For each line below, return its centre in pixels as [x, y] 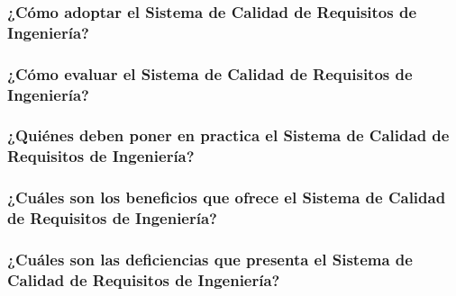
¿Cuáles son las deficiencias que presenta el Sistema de [210, 259]
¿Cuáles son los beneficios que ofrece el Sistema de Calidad [227, 197]
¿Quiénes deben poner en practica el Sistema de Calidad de [228, 135]
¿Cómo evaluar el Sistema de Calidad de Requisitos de [210, 73]
